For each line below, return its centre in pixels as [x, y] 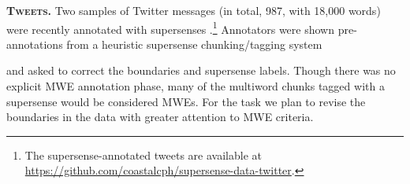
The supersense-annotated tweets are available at [143, 155]
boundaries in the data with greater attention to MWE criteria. [160, 117]
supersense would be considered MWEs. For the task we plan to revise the [186, 101]
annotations [35, 44]
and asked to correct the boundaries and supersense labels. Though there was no [201, 70]
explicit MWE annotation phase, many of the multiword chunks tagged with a [196, 86]
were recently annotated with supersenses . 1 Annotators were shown [170, 28]
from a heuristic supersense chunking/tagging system [194, 44]
